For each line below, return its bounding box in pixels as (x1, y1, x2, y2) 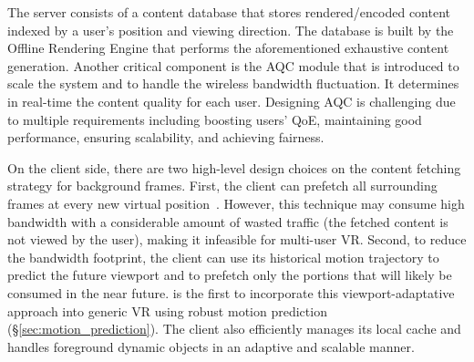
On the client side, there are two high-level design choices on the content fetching (7, 158, 461, 177)
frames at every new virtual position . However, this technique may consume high (7, 193, 465, 212)
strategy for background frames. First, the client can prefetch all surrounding (7, 176, 438, 195)
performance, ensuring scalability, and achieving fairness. (7, 128, 325, 147)
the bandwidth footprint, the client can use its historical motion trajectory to (7, 247, 439, 266)
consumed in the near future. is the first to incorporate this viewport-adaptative (7, 283, 455, 302)
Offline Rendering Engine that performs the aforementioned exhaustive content (7, 38, 449, 57)
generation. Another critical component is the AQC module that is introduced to (7, 56, 459, 75)
